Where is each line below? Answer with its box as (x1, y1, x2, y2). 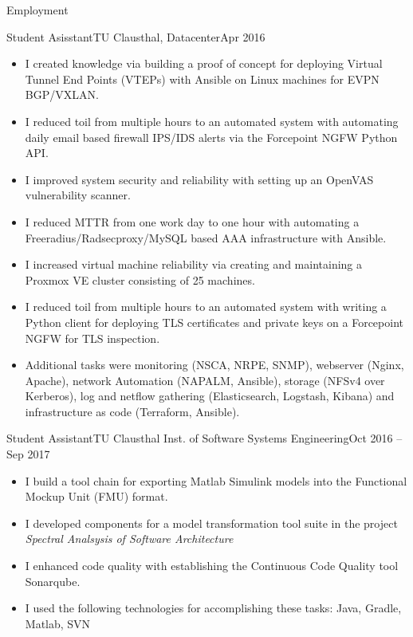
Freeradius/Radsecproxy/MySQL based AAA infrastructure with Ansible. (25, 229, 387, 246)
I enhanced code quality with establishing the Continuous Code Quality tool (25, 557, 399, 574)
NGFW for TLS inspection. (25, 329, 160, 346)
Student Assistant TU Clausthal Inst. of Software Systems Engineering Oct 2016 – (6, 430, 403, 446)
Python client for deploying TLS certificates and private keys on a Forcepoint (25, 313, 403, 330)
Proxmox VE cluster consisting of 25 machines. (25, 271, 255, 288)
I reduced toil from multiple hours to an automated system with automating (25, 112, 399, 129)
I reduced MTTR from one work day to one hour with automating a (25, 213, 360, 230)
